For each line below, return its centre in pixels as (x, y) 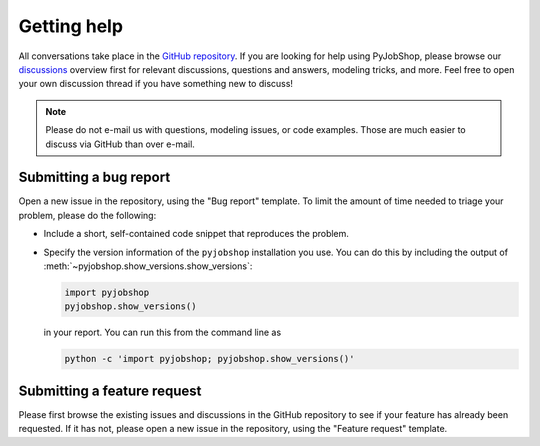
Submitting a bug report (94, 177)
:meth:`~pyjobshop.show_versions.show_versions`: (148, 266)
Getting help (71, 26)
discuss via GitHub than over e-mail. (120, 144)
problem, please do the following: (87, 215)
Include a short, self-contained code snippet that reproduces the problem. (196, 234)
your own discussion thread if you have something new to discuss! (156, 84)
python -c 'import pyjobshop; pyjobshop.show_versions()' (209, 359)
